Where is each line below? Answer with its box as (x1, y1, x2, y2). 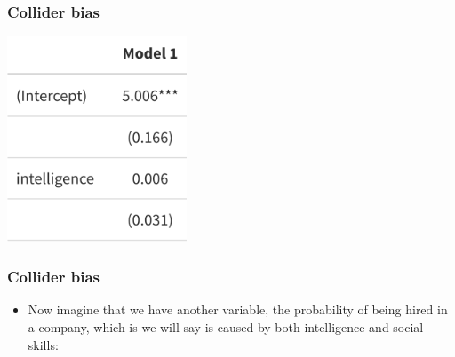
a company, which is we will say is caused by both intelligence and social (28, 318, 424, 337)
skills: (28, 335, 59, 353)
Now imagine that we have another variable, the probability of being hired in (28, 300, 448, 319)
